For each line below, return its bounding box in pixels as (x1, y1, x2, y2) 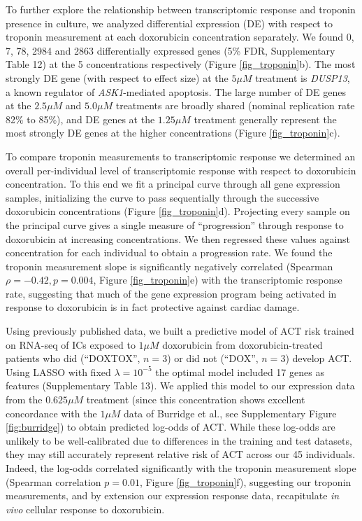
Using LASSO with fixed (6, 364, 111, 379)
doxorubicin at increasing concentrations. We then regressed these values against (6, 231, 351, 246)
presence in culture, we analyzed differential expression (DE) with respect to (6, 15, 333, 30)
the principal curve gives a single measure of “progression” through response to (6, 217, 344, 232)
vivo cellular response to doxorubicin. (6, 501, 165, 516)
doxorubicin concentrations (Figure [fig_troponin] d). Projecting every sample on (6, 204, 350, 218)
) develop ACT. (285, 351, 352, 366)
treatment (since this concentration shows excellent (86, 392, 305, 407)
